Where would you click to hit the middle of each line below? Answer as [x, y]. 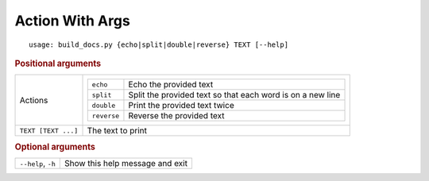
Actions [34, 100]
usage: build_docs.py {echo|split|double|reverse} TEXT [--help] [159, 44]
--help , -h [37, 163]
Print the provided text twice [181, 106]
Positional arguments [58, 64]
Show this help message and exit [126, 163]
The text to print [117, 131]
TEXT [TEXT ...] [49, 131]
